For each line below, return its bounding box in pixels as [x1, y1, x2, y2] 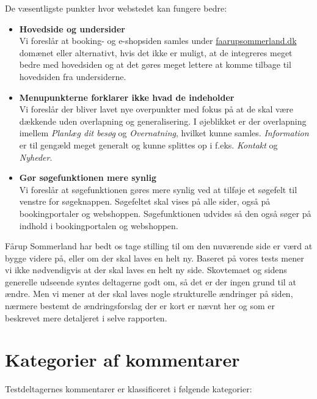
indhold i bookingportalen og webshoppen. [19, 219, 178, 232]
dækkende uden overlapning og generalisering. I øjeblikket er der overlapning [19, 114, 307, 127]
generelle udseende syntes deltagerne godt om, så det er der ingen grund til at [5, 275, 296, 288]
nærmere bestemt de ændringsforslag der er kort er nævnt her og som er [5, 299, 275, 312]
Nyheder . [19, 150, 53, 163]
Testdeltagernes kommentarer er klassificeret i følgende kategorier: [5, 383, 252, 395]
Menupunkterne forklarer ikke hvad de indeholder [19, 90, 235, 103]
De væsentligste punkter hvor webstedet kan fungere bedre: [5, 2, 227, 14]
